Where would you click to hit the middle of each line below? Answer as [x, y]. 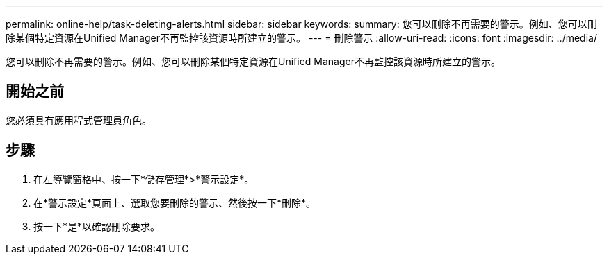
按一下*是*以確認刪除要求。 [97, 226]
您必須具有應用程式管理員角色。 [79, 120]
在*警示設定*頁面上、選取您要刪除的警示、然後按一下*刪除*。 [175, 202]
